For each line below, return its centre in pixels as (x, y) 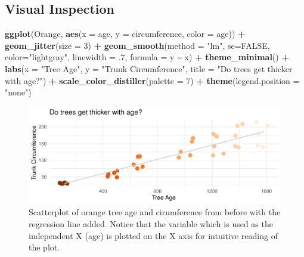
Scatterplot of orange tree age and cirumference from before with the (155, 212)
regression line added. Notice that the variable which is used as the (151, 224)
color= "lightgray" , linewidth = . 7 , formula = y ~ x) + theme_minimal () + (147, 57)
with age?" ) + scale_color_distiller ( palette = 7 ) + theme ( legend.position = (152, 80)
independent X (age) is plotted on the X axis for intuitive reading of (153, 235)
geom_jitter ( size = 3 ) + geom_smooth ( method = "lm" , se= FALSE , (137, 45)
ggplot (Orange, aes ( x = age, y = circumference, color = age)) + (125, 34)
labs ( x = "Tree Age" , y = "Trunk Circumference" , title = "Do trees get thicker (149, 68)
